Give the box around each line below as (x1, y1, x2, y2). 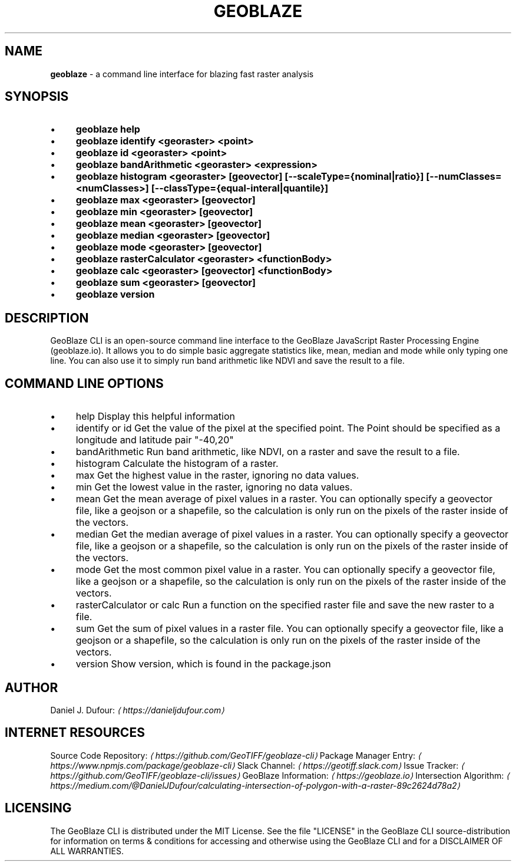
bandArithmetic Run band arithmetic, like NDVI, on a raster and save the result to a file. (75, 446, 460, 458)
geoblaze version (75, 288, 155, 301)
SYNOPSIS (5, 89, 69, 104)
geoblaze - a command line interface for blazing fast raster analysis (50, 68, 314, 79)
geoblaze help (75, 123, 140, 136)
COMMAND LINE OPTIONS (5, 376, 164, 391)
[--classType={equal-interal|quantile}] (151, 182, 329, 195)
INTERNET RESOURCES (5, 725, 145, 740)
